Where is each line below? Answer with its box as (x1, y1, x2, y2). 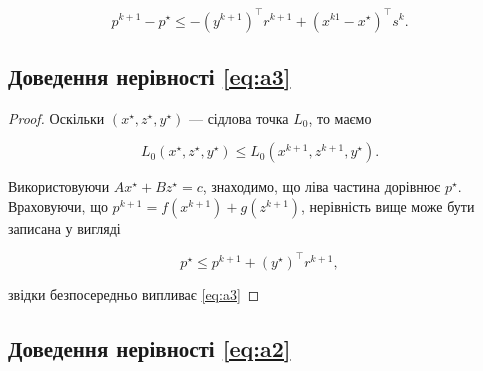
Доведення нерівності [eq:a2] (8, 332, 291, 363)
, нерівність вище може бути (301, 195, 475, 216)
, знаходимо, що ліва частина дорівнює (202, 176, 441, 197)
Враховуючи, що (8, 195, 108, 216)
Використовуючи (8, 176, 110, 197)
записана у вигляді (8, 217, 121, 238)
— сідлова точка (188, 107, 289, 128)
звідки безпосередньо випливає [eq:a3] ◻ (8, 283, 260, 304)
